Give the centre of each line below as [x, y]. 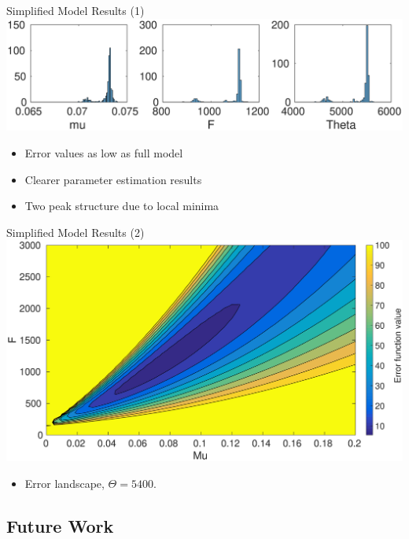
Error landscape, [64, 483]
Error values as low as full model [104, 152]
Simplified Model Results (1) [76, 10]
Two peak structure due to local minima [122, 206]
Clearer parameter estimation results [113, 179]
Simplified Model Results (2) [76, 232]
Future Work [60, 525]
